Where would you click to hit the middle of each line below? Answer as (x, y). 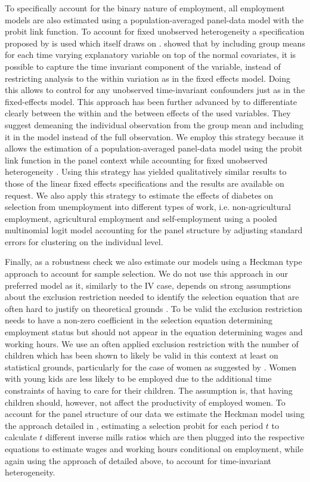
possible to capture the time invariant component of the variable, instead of (143, 66)
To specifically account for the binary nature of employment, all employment (145, 8)
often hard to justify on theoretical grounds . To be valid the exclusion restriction (154, 308)
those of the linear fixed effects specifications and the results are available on (145, 183)
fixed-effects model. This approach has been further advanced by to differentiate (151, 101)
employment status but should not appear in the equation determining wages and (154, 332)
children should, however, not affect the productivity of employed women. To (145, 402)
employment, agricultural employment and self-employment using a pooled (141, 218)
